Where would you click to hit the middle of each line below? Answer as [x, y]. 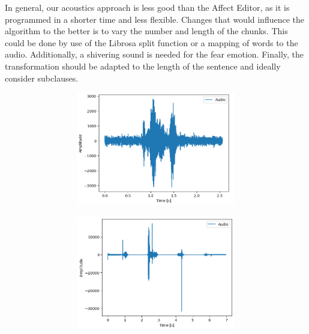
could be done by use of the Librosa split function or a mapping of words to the [151, 42]
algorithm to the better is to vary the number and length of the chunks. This [146, 31]
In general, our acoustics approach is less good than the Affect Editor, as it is [147, 7]
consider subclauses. [42, 78]
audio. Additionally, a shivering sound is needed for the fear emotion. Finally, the [154, 54]
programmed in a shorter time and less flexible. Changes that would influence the [155, 19]
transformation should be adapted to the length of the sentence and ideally [143, 66]
